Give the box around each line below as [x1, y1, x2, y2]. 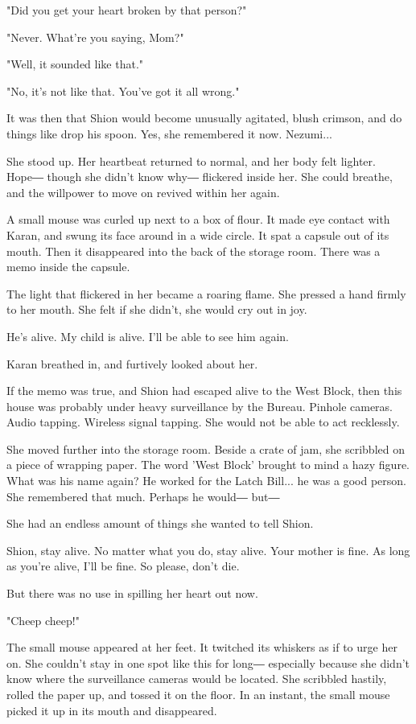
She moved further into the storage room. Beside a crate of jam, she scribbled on [6, 440, 405, 457]
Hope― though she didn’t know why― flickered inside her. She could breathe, [6, 168, 393, 185]
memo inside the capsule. [6, 258, 130, 275]
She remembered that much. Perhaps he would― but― [6, 487, 280, 504]
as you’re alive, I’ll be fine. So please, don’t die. [6, 557, 240, 574]
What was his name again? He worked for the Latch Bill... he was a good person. [6, 472, 406, 489]
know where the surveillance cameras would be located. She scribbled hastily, [6, 670, 387, 687]
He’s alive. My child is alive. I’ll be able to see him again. [6, 327, 289, 344]
